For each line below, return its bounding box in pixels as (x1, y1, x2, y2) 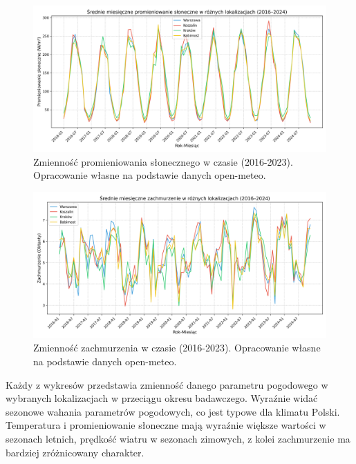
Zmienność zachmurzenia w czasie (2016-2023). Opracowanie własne (33, 340, 321, 355)
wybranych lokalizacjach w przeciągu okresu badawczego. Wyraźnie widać (6, 391, 318, 405)
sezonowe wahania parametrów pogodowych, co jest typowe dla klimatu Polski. (6, 404, 340, 418)
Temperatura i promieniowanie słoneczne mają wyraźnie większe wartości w (6, 418, 326, 432)
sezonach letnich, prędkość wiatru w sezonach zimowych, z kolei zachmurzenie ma (6, 431, 350, 445)
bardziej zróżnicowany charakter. (6, 445, 144, 459)
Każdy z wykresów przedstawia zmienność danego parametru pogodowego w (6, 377, 328, 391)
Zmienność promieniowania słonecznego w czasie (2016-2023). (33, 154, 293, 168)
